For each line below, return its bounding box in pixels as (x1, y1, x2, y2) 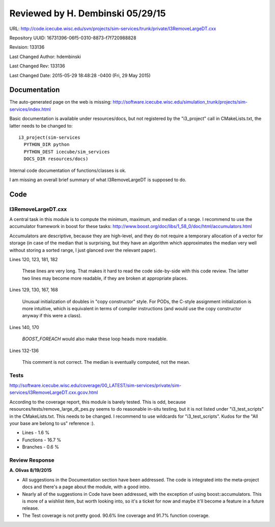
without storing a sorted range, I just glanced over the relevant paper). (9, 247, 157, 253)
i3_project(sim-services (18, 134, 80, 140)
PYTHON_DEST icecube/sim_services (23, 148, 110, 155)
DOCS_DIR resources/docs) (23, 156, 89, 162)
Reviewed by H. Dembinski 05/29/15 (9, 8, 166, 19)
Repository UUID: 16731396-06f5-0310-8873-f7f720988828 (9, 35, 136, 41)
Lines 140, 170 (9, 324, 39, 330)
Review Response (9, 457, 54, 464)
